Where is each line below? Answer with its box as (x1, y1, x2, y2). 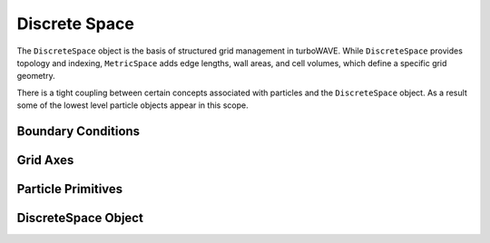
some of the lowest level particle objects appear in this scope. (16, 100, 249, 111)
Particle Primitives (16, 181, 123, 197)
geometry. (16, 71, 55, 82)
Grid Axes (16, 152, 74, 168)
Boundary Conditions (16, 123, 141, 139)
